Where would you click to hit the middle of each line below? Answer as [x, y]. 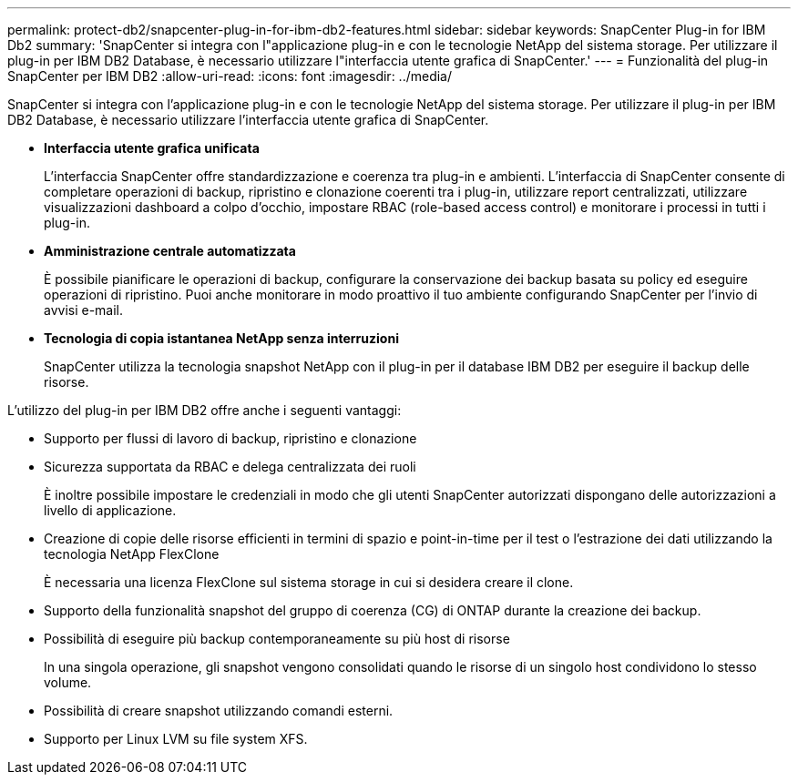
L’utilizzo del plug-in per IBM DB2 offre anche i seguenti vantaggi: [205, 410]
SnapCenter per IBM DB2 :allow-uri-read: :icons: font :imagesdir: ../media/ [230, 76]
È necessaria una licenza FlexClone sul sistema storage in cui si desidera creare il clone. [309, 582]
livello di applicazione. [110, 510]
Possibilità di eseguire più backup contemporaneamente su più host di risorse [277, 639]
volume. [68, 682]
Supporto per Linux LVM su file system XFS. [176, 739]
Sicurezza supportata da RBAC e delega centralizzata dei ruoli [230, 467]
